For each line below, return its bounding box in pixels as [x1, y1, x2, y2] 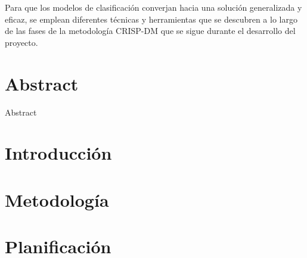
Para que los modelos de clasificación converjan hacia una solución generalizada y [5, 1, 302, 13]
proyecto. [5, 36, 38, 48]
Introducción [5, 141, 112, 165]
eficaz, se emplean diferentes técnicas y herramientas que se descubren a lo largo [5, 13, 297, 25]
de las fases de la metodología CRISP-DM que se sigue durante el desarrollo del [5, 24, 296, 37]
